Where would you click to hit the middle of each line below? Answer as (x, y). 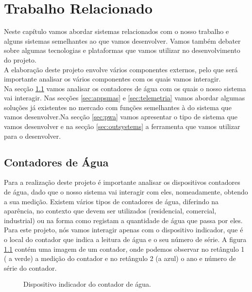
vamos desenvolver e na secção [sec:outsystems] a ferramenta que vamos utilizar (122, 126)
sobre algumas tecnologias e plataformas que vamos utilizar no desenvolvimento (122, 50)
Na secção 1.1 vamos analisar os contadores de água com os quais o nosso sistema (125, 88)
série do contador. (30, 268)
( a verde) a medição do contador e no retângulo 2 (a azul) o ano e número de (120, 258)
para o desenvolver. (33, 136)
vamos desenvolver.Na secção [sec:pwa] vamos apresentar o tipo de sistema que (121, 117)
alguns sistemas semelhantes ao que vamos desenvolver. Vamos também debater (122, 41)
